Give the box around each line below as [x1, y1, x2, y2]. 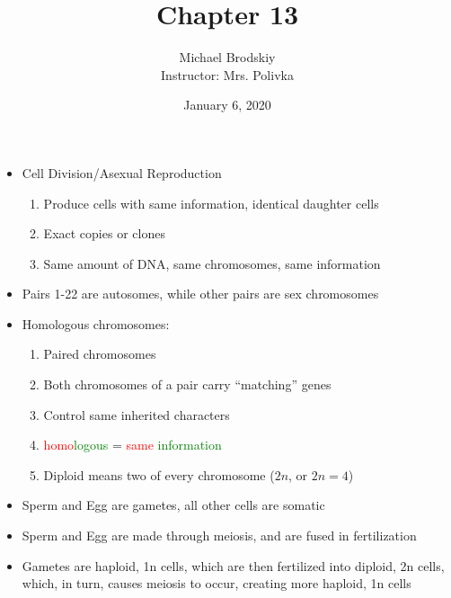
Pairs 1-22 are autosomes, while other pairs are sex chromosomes [22, 284, 379, 303]
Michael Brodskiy [179, 48, 276, 67]
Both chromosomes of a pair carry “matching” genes [43, 375, 332, 394]
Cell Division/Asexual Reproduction [22, 163, 222, 182]
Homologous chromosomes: [22, 314, 170, 333]
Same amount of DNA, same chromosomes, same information [43, 254, 381, 272]
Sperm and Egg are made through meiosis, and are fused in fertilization [22, 526, 417, 545]
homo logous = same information [43, 435, 222, 454]
